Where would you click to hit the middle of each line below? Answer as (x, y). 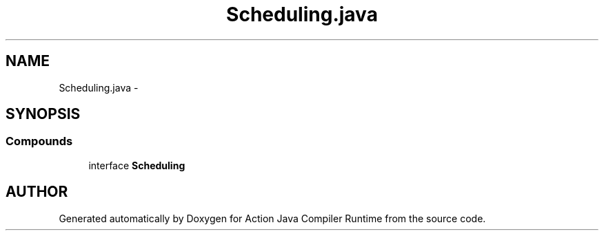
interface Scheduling (137, 165)
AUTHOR (37, 192)
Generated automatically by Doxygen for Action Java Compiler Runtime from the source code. (272, 218)
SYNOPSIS (43, 114)
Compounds (39, 141)
